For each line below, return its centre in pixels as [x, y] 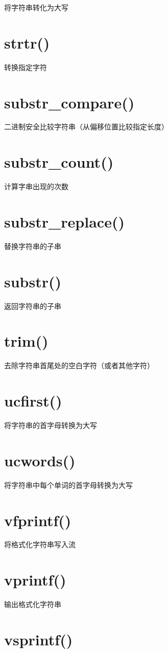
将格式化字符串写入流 [40, 544]
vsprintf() [39, 639]
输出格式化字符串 [33, 604]
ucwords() [40, 460]
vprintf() [35, 580]
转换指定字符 [26, 67]
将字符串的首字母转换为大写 [51, 425]
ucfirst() [33, 401]
